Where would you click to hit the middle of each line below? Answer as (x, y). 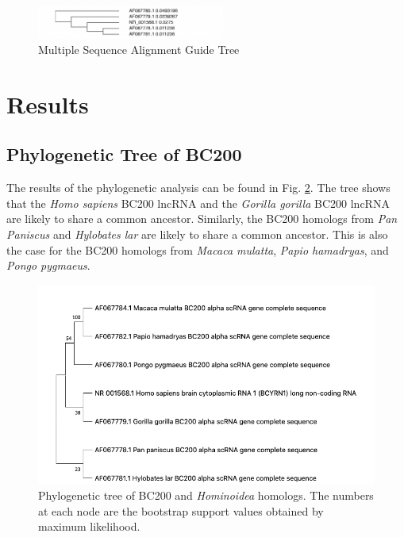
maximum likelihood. (89, 526)
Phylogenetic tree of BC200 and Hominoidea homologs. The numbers (206, 495)
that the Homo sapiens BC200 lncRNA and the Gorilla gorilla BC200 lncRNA (198, 203)
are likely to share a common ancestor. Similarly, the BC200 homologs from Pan (202, 219)
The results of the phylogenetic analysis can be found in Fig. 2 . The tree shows (198, 188)
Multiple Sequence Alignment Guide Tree (139, 50)
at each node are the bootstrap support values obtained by (181, 510)
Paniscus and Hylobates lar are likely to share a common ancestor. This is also (197, 234)
